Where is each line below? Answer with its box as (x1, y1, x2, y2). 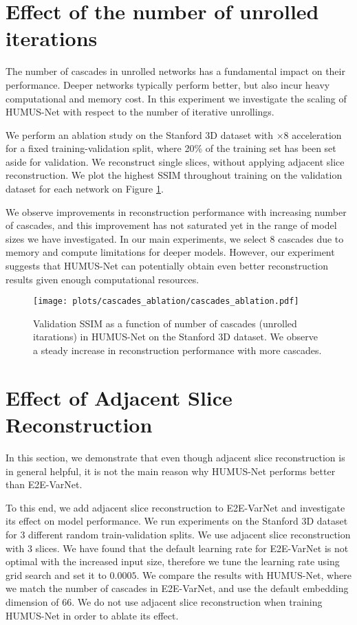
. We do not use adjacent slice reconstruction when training (72, 594, 323, 608)
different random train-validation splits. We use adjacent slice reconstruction (28, 527, 351, 541)
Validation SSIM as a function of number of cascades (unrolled (33, 316, 297, 330)
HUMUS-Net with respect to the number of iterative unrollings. (6, 105, 274, 119)
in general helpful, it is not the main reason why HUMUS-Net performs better (6, 463, 336, 478)
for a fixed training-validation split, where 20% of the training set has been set (6, 141, 336, 155)
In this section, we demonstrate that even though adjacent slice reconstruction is (6, 450, 345, 464)
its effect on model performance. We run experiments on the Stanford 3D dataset (6, 514, 348, 528)
